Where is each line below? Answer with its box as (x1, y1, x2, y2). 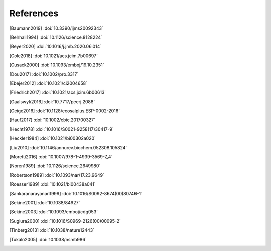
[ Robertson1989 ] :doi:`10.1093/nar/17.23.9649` (9, 172, 105, 178)
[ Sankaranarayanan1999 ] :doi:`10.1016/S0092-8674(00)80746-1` (9, 190, 143, 196)
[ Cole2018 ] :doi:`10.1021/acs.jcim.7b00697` (9, 53, 98, 59)
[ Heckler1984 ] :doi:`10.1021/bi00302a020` (9, 135, 96, 141)
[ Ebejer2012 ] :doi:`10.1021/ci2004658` (9, 80, 88, 86)
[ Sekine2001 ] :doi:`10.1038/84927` (9, 199, 80, 205)
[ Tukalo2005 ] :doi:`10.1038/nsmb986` (9, 236, 87, 242)
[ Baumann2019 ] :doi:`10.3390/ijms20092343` (9, 25, 104, 31)
